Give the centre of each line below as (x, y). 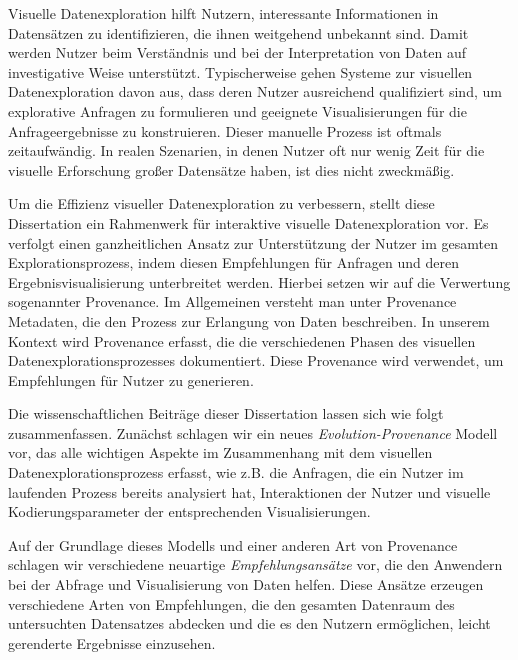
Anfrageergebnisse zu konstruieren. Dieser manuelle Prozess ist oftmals (225, 130)
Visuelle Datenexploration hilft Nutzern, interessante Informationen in (223, 13)
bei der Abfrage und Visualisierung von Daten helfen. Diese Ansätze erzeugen (246, 584)
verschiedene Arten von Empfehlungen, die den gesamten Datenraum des (231, 603)
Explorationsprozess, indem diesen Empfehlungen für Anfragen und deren (233, 262)
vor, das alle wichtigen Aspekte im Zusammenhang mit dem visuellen (220, 452)
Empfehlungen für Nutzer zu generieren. (131, 379)
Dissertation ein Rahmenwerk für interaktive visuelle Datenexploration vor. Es (248, 222)
